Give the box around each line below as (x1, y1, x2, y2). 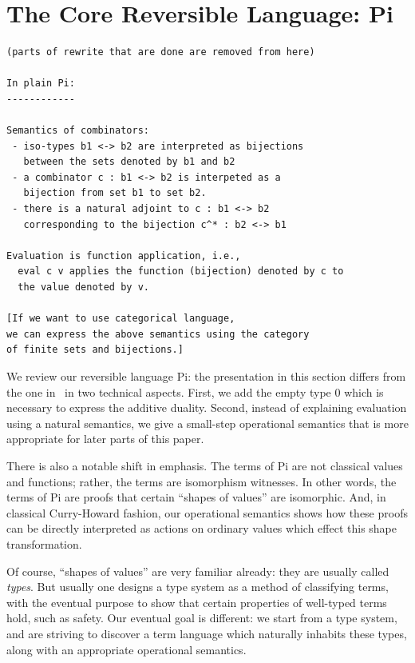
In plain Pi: (6, 78, 75, 90)
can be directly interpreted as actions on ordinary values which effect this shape (6, 520, 397, 537)
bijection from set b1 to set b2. (23, 187, 207, 199)
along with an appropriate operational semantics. (6, 641, 247, 657)
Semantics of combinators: (6, 125, 149, 137)
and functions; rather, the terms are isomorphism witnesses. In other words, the (6, 473, 397, 489)
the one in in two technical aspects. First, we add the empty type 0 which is (6, 383, 384, 400)
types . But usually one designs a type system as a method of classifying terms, (6, 578, 389, 595)
